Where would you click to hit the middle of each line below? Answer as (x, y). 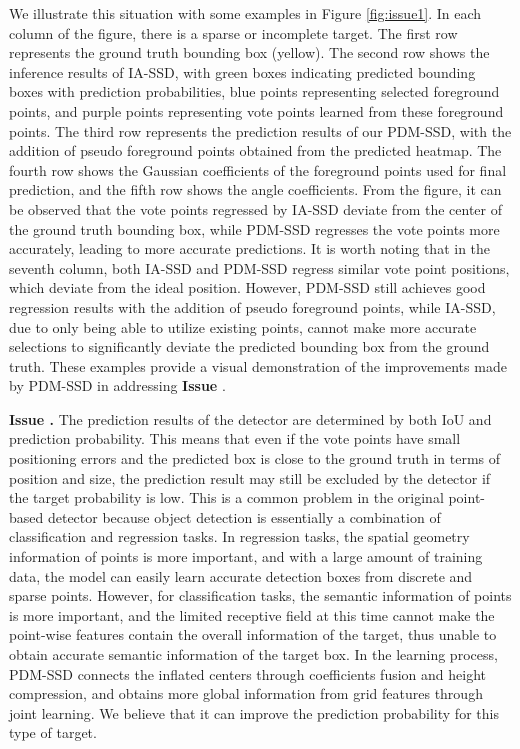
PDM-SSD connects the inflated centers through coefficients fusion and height (247, 673)
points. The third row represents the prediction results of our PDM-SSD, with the (260, 130)
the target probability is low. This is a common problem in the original (226, 497)
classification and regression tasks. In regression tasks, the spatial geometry (239, 536)
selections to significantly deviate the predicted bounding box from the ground (249, 346)
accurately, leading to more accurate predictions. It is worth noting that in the (250, 248)
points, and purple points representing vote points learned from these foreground (256, 110)
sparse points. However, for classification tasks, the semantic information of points (260, 595)
